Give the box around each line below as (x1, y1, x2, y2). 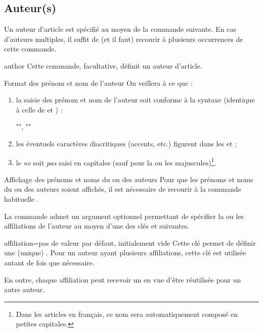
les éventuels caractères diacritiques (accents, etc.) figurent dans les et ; (16, 138, 237, 148)
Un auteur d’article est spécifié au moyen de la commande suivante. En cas (4, 24, 237, 34)
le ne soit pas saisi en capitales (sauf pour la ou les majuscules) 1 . (16, 155, 216, 168)
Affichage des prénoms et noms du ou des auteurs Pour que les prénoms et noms (4, 174, 253, 184)
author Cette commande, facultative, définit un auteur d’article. (4, 60, 202, 71)
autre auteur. (4, 284, 45, 295)
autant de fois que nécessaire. (4, 257, 95, 267)
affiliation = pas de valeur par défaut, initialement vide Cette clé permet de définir (4, 237, 256, 248)
